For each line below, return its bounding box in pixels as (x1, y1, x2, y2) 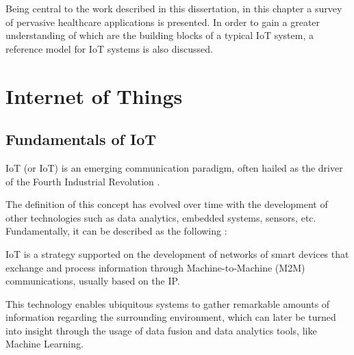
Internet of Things (5, 81, 183, 109)
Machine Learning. (5, 337, 84, 351)
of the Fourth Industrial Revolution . (5, 174, 160, 188)
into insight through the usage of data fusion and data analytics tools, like (5, 323, 317, 337)
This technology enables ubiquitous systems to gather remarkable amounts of (5, 296, 330, 311)
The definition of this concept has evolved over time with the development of (5, 197, 328, 211)
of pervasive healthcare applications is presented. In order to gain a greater (5, 14, 320, 29)
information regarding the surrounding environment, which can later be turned (5, 310, 336, 324)
